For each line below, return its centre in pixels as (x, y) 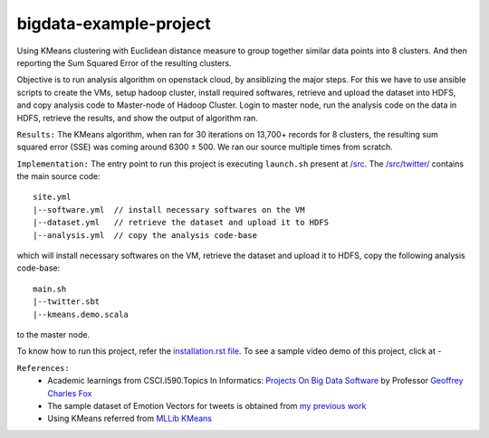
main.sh (50, 289)
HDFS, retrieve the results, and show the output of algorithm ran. (137, 118)
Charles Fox (70, 393)
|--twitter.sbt (67, 302)
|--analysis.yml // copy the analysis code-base (145, 235)
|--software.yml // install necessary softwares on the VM (169, 209)
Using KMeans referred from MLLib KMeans (130, 419)
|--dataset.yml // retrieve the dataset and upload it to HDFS (181, 223)
